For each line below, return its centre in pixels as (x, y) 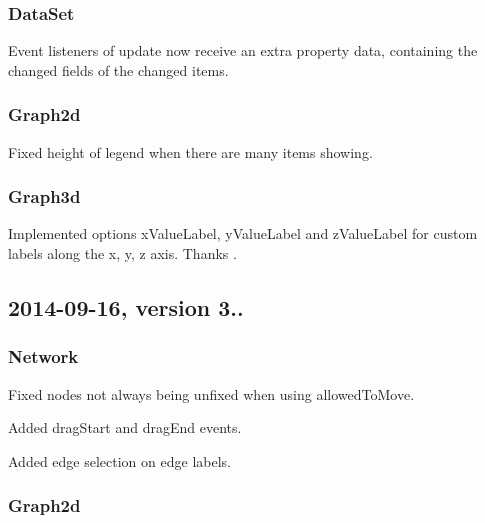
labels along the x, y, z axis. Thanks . (122, 253)
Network (43, 356)
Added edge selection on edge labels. (119, 460)
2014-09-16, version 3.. (126, 307)
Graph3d (44, 196)
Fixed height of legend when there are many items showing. (190, 151)
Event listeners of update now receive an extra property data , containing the (243, 50)
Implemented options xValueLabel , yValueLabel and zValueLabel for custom (243, 233)
